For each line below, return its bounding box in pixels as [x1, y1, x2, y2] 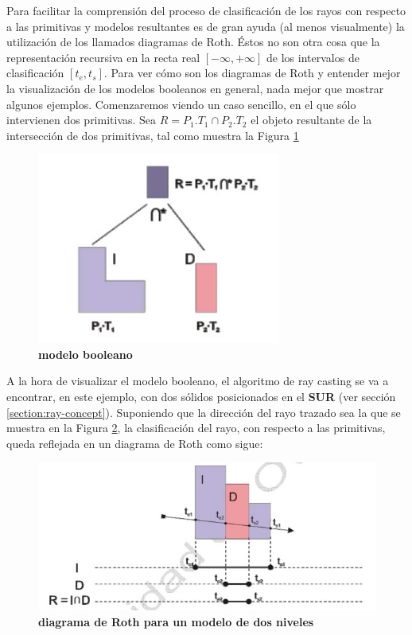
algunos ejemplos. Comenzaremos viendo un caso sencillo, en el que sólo [6, 95, 356, 112]
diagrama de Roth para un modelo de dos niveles [38, 613, 314, 629]
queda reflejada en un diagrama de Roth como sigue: [6, 434, 263, 451]
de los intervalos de [266, 49, 360, 65]
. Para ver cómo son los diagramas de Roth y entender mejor [103, 64, 401, 81]
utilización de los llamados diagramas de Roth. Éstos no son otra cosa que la [6, 33, 380, 50]
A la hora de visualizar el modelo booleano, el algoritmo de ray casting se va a [6, 372, 389, 389]
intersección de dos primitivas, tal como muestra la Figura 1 [6, 127, 299, 143]
